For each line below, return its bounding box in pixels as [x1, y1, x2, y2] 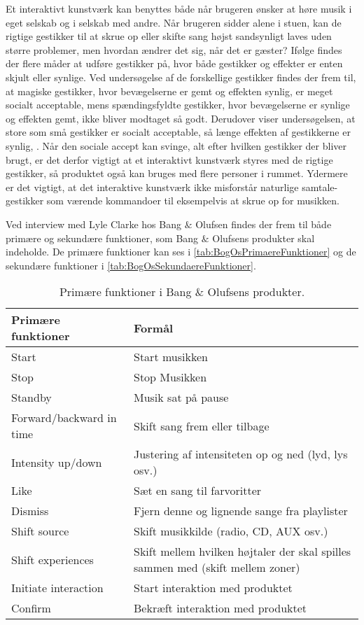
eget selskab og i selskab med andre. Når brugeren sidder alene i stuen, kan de [6, 15, 342, 29]
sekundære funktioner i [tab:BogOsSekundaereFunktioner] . [6, 258, 256, 272]
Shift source [11, 523, 69, 540]
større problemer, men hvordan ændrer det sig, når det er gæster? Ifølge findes [6, 42, 342, 57]
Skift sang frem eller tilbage [134, 417, 269, 434]
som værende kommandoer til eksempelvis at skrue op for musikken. [46, 193, 340, 208]
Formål [134, 319, 174, 336]
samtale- [302, 179, 338, 194]
